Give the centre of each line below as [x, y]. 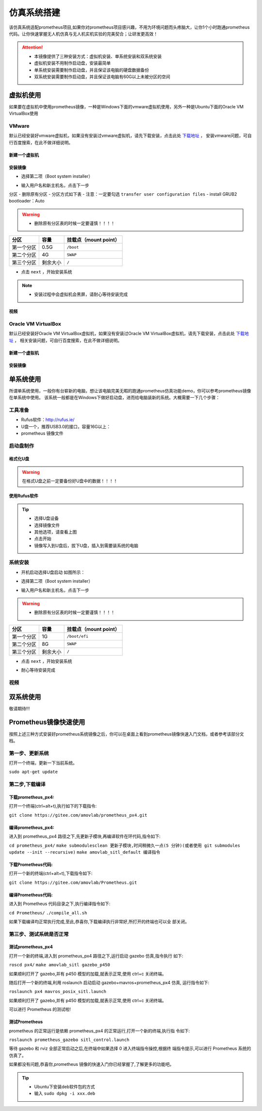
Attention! [33, 47]
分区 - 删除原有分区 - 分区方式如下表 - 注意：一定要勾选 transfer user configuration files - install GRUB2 [123, 194]
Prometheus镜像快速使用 [47, 722]
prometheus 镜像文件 [42, 433]
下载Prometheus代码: [31, 864]
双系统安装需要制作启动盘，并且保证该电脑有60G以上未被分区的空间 [102, 76]
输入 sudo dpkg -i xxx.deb [65, 1094]
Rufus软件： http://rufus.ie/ [48, 420]
